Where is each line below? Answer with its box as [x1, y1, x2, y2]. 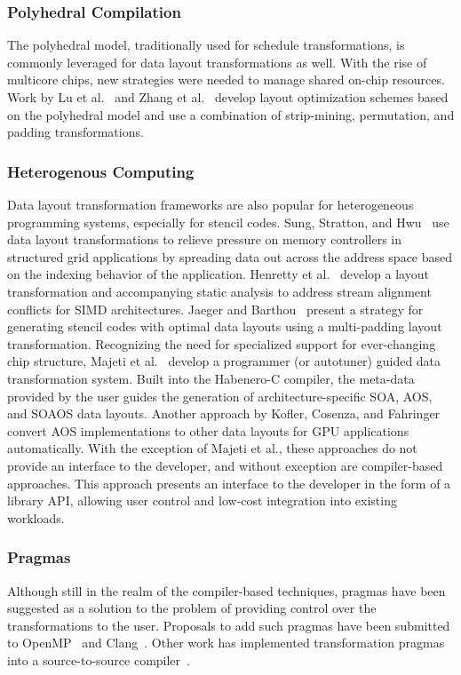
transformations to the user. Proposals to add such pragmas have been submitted [7, 615, 450, 634]
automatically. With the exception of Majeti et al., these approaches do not [7, 439, 417, 457]
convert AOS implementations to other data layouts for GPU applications [7, 421, 409, 440]
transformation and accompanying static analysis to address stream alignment [7, 282, 432, 300]
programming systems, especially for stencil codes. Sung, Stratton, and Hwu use [7, 212, 449, 231]
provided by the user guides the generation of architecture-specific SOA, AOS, [7, 386, 433, 405]
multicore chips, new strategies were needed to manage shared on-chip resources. [7, 70, 445, 89]
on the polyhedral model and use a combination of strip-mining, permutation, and [7, 105, 455, 123]
